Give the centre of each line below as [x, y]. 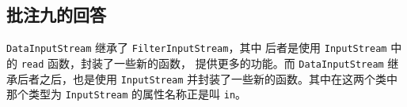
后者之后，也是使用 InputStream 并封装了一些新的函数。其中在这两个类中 [207, 78]
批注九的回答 [56, 15]
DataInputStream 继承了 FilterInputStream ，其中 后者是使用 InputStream [197, 48]
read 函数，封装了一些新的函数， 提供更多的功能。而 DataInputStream [202, 63]
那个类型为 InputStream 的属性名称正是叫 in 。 [127, 94]
